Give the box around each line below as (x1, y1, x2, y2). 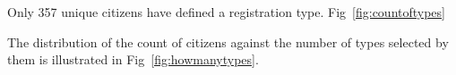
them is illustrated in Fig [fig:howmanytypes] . (7, 50, 259, 69)
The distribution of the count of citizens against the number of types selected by (7, 32, 449, 51)
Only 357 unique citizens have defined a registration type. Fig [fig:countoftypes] (7, 3, 445, 21)
